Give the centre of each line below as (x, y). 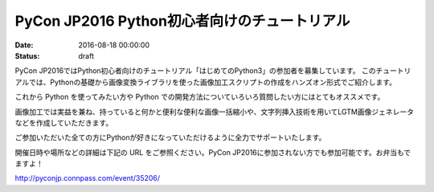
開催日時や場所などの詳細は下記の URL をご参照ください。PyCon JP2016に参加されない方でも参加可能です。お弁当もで (213, 152)
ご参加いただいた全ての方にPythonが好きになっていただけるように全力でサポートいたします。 (170, 137)
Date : (24, 45)
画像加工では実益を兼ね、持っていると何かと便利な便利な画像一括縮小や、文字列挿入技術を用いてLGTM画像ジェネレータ (214, 112)
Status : (27, 55)
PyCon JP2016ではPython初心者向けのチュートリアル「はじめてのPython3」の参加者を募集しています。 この (196, 71)
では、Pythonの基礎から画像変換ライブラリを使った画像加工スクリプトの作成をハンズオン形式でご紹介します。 (213, 82)
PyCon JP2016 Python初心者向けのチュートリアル (182, 21)
